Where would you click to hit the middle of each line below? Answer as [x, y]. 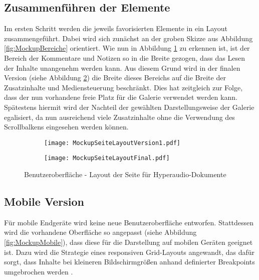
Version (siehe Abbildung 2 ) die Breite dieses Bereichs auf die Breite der [115, 78]
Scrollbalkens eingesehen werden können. [66, 127]
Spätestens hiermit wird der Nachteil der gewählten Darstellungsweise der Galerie [129, 107]
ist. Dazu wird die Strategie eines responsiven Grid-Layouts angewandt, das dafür [129, 252]
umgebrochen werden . [39, 271]
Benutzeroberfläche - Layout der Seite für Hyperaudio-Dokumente [125, 174]
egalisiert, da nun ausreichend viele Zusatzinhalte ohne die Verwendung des [119, 117]
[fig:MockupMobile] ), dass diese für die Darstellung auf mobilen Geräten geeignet [128, 242]
